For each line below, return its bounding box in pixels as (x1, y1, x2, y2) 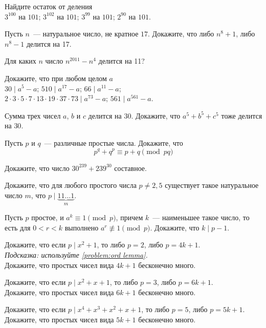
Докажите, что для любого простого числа (5, 180, 137, 190)
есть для (5, 222, 31, 233)
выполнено (64, 222, 99, 233)
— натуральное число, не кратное (33, 28, 139, 39)
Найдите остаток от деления (5, 1, 93, 11)
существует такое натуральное (165, 180, 259, 190)
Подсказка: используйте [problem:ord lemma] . (5, 249, 148, 260)
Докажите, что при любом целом (5, 72, 107, 83)
